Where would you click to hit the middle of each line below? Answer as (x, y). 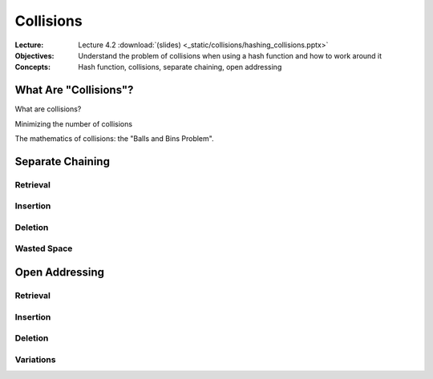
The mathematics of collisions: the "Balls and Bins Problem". (114, 139)
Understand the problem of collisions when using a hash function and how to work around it (230, 55)
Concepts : (33, 67)
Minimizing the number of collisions (73, 123)
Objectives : (34, 55)
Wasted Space (44, 248)
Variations (35, 359)
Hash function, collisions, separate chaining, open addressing (180, 67)
